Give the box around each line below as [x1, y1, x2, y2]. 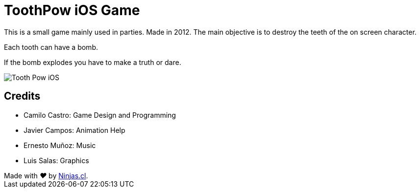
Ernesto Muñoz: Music [24, 141, 96, 149]
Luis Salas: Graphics [24, 156, 89, 165]
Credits [4, 90, 41, 103]
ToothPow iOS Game [4, 2, 140, 19]
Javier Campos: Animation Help [24, 126, 125, 134]
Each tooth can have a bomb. [4, 43, 98, 51]
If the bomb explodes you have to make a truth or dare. [4, 58, 181, 66]
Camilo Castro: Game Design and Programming [24, 110, 176, 119]
